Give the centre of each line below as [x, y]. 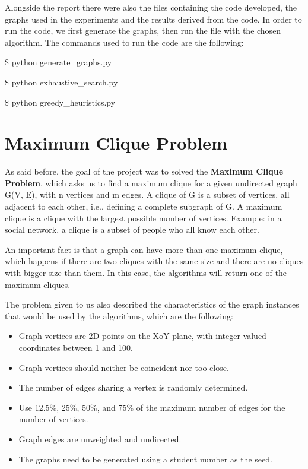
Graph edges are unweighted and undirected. [100, 438]
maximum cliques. [38, 284]
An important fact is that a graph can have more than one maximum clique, [144, 249]
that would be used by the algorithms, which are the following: [119, 316]
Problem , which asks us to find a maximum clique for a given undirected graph [151, 183]
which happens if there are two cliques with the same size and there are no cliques [154, 261]
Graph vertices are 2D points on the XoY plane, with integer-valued [142, 336]
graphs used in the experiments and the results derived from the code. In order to [153, 19]
